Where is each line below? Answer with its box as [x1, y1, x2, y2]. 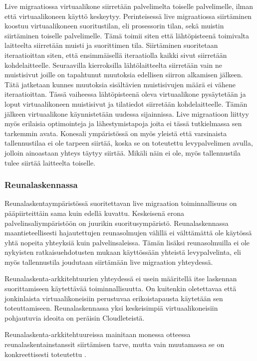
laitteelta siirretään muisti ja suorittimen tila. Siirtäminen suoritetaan [4, 40, 218, 50]
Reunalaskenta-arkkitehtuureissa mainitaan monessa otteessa [4, 329, 191, 340]
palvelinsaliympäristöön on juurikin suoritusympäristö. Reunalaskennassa [4, 217, 229, 228]
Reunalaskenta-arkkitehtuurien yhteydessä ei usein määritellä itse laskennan [4, 273, 237, 284]
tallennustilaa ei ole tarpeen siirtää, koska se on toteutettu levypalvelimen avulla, [4, 138, 253, 148]
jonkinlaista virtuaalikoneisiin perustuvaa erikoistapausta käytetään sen [4, 293, 223, 303]
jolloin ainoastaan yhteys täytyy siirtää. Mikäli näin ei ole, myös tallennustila [4, 147, 241, 158]
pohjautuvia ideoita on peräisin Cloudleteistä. [4, 312, 145, 323]
